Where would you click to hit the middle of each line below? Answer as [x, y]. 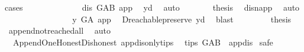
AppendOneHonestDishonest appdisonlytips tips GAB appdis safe [143, 42]
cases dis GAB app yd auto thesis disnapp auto [152, 7]
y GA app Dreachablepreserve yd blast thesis [182, 19]
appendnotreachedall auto [59, 30]
